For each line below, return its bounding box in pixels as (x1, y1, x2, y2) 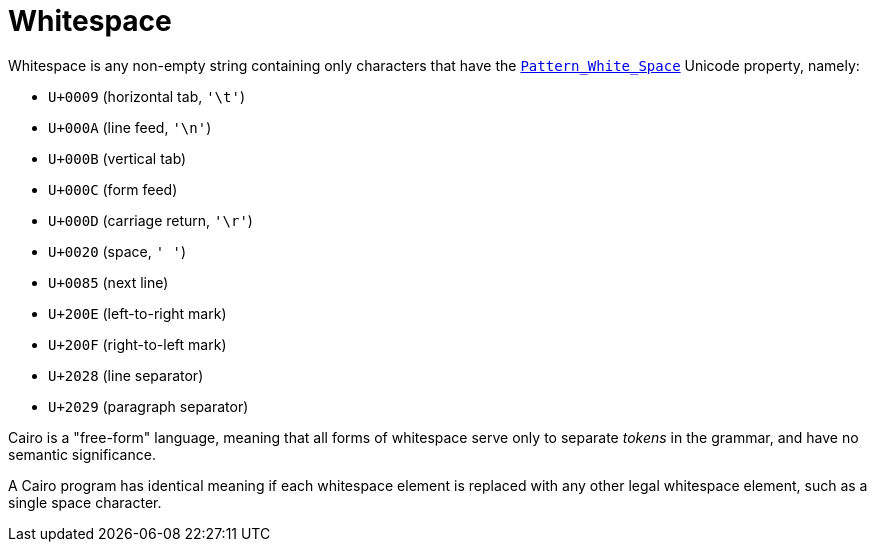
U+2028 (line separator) (48, 366, 204, 384)
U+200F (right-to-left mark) (48, 335, 227, 353)
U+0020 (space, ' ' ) (48, 242, 187, 260)
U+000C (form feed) (48, 180, 178, 198)
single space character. (8, 493, 162, 511)
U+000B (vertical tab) (48, 149, 187, 167)
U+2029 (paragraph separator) (48, 397, 249, 415)
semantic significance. (8, 445, 156, 463)
